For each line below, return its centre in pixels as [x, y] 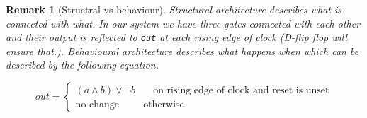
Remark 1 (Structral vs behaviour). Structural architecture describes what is [174, 9]
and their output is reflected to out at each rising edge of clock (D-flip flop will [177, 37]
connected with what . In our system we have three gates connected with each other [183, 23]
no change [97, 104]
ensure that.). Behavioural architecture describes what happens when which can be [182, 51]
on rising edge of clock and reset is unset [241, 90]
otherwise [164, 104]
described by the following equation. [82, 65]
